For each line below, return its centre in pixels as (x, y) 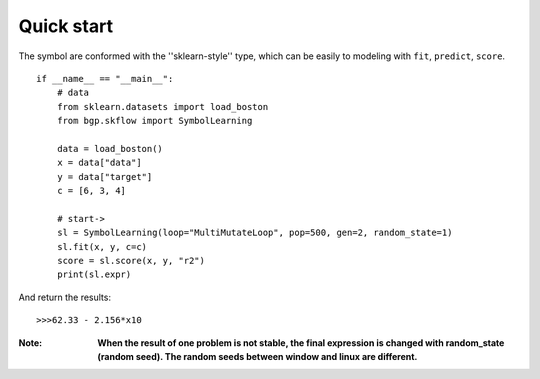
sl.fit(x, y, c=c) (102, 246)
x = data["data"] (99, 163)
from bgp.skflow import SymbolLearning (154, 121)
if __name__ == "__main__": (105, 78)
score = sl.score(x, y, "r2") (130, 261)
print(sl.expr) (94, 274)
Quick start (66, 26)
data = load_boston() (110, 148)
